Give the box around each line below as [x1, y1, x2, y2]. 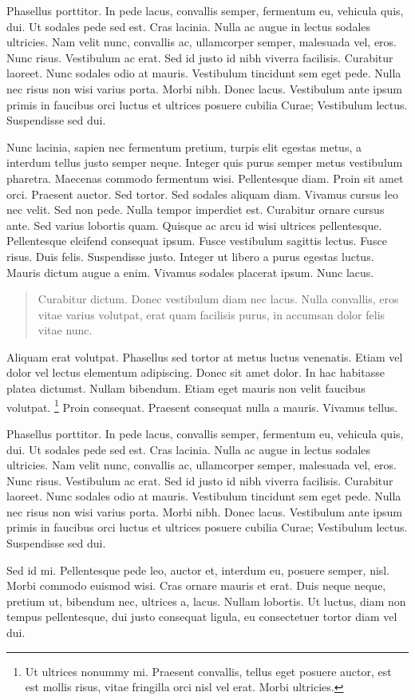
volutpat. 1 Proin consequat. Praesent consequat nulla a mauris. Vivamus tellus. [6, 396, 398, 415]
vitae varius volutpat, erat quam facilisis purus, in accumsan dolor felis [38, 306, 385, 322]
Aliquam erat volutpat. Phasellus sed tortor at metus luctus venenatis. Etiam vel [6, 348, 403, 365]
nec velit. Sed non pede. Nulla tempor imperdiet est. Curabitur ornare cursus [6, 201, 385, 218]
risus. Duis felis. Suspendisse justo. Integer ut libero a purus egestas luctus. [6, 247, 374, 264]
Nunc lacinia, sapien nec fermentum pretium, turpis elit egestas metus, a [6, 138, 362, 155]
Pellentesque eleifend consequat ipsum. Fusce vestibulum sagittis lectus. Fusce [6, 232, 387, 249]
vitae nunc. [38, 322, 93, 338]
